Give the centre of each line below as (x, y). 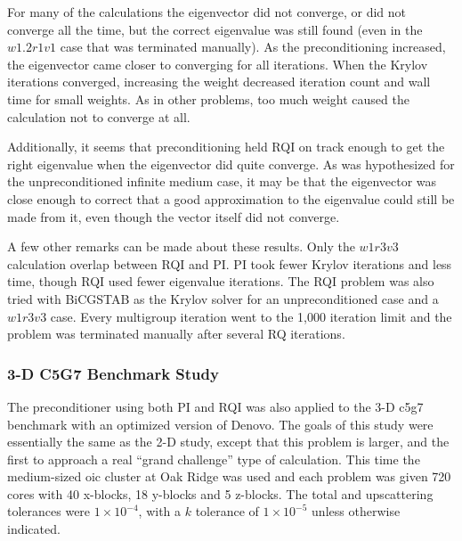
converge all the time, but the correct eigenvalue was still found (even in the (215, 29)
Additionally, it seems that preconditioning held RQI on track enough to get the (226, 147)
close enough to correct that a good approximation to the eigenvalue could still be (231, 198)
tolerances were (49, 511)
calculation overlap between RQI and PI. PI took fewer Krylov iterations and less (230, 263)
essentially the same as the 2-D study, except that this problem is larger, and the (228, 442)
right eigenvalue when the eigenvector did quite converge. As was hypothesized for (231, 164)
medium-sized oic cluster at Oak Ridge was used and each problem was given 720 (229, 476)
